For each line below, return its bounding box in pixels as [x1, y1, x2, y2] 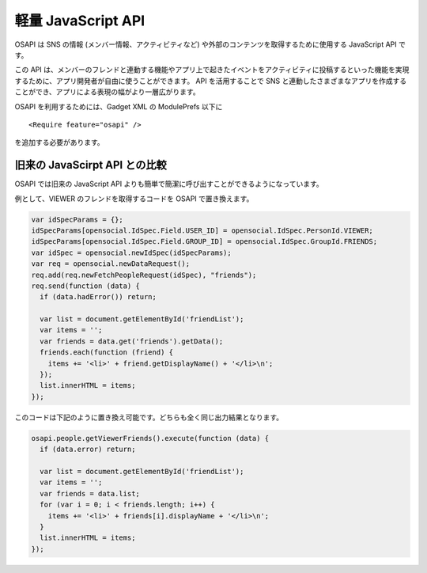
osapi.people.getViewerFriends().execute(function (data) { [31, 434, 270, 442]
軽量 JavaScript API [14, 12, 145, 29]
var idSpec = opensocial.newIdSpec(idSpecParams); [31, 248, 232, 257]
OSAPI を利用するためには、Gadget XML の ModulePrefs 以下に [14, 101, 223, 111]
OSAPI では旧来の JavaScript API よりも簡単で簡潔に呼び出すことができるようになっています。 [14, 179, 323, 189]
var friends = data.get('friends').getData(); [40, 336, 224, 346]
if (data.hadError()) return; [40, 293, 157, 302]
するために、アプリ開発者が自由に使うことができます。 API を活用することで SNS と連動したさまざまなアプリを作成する [14, 76, 407, 85]
